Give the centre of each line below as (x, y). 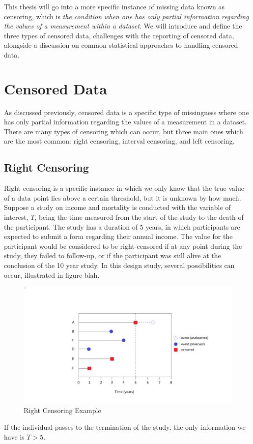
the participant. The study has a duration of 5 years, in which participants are (122, 226)
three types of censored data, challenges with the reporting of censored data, (119, 35)
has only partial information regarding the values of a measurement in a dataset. (126, 122)
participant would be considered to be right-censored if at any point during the (123, 246)
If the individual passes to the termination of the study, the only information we (125, 427)
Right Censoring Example (62, 410)
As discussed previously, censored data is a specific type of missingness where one (126, 112)
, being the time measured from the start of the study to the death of (139, 217)
